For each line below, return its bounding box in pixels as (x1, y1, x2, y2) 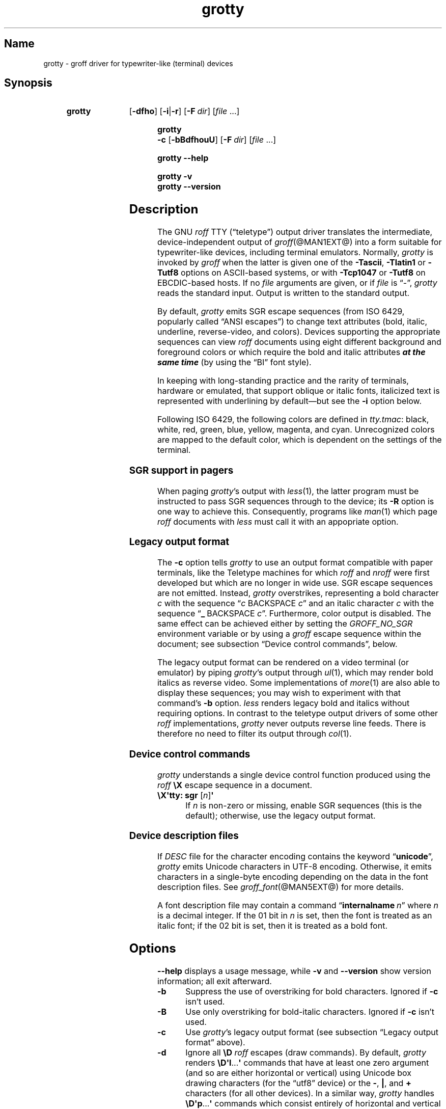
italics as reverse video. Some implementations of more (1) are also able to (157, 678, 440, 688)
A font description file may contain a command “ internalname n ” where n (157, 900, 438, 910)
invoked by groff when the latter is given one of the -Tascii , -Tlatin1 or (157, 257, 426, 268)
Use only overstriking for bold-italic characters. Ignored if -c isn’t (185, 1006, 434, 1017)
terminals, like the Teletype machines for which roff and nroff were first (157, 567, 430, 578)
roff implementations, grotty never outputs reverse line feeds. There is (157, 718, 426, 729)
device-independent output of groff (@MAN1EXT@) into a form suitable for (157, 237, 442, 248)
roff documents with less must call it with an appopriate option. (157, 516, 399, 527)
